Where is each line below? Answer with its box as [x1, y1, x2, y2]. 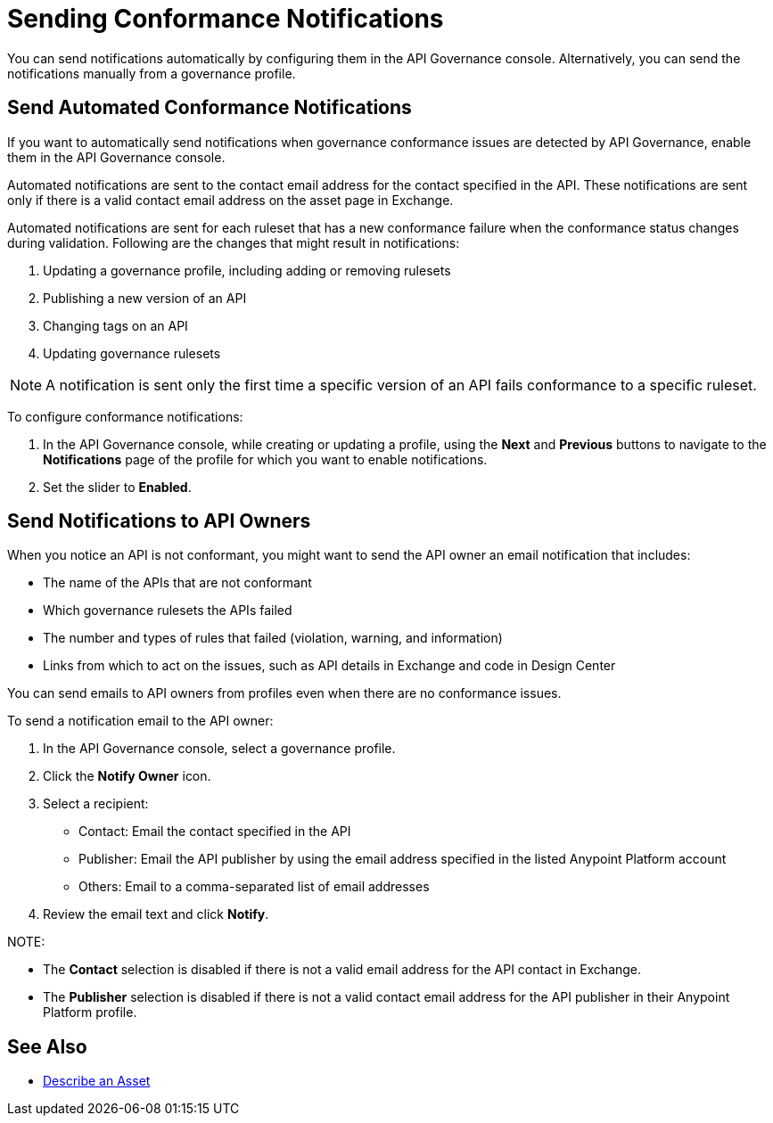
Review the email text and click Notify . [43, 906, 269, 922]
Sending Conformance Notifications [7, 4, 444, 34]
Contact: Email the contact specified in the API [78, 824, 351, 840]
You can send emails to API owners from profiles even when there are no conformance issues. [7, 685, 562, 701]
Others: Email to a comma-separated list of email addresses [78, 879, 430, 895]
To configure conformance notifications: [7, 408, 243, 424]
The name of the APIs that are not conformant [43, 575, 312, 591]
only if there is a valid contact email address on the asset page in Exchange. [7, 192, 454, 208]
